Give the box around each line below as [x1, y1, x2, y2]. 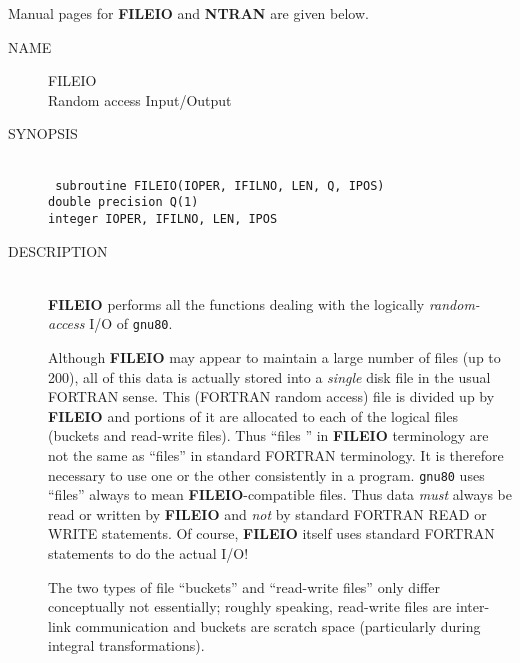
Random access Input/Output [48, 89, 232, 110]
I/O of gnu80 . [89, 313, 173, 334]
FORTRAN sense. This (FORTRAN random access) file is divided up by [48, 386, 495, 407]
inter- [456, 596, 490, 617]
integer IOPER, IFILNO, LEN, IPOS [48, 211, 278, 226]
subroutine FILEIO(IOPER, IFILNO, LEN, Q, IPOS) [55, 178, 385, 193]
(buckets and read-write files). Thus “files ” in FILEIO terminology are [48, 425, 489, 446]
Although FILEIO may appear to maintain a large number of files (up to [48, 346, 501, 367]
